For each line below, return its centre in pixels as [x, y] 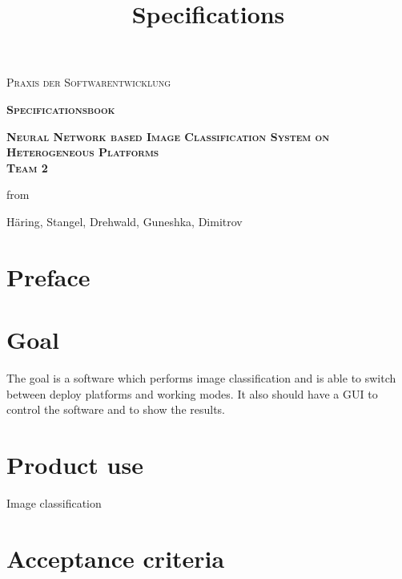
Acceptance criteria [116, 558]
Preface [48, 276]
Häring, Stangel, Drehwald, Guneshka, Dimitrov [125, 221]
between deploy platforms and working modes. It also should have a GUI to [192, 393]
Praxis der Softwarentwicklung [89, 82]
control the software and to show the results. [116, 409]
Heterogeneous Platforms [83, 152]
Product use [75, 464]
